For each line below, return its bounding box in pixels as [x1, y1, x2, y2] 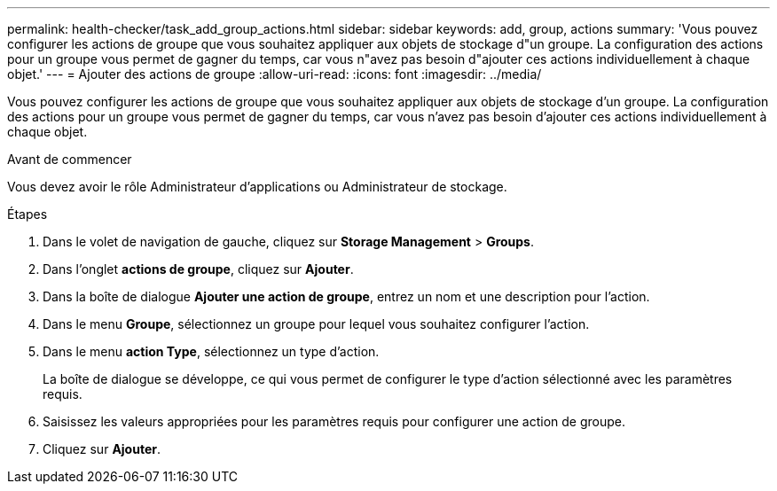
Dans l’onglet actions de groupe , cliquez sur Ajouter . [43, 261, 354, 277]
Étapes [7, 207, 48, 222]
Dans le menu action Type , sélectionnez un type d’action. [43, 344, 380, 359]
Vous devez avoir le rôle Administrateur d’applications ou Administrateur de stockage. [7, 179, 507, 194]
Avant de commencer [7, 152, 132, 167]
